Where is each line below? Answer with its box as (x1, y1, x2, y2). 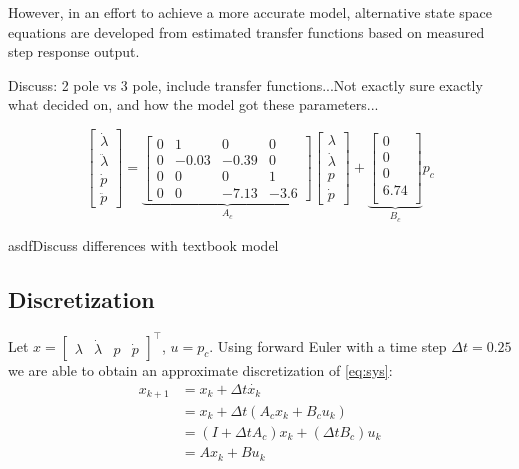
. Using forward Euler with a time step (209, 335, 447, 356)
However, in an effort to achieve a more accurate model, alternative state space (8, 2, 493, 22)
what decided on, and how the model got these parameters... (8, 94, 379, 115)
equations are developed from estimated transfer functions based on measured (8, 21, 485, 42)
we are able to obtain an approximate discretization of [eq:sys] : (8, 359, 393, 380)
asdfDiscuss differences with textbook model (8, 235, 279, 256)
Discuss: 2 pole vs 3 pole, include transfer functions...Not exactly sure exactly (8, 74, 483, 95)
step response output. (8, 41, 140, 62)
